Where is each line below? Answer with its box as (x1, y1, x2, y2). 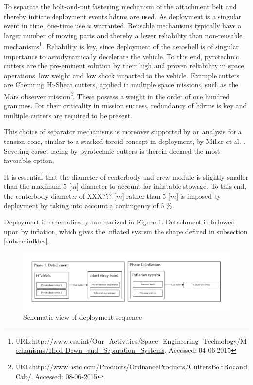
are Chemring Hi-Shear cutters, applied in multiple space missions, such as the (4, 80, 238, 90)
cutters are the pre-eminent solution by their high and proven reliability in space (4, 61, 244, 71)
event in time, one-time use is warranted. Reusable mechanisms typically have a (4, 20, 242, 31)
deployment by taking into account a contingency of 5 (4, 200, 164, 210)
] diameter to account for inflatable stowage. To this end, (76, 181, 247, 191)
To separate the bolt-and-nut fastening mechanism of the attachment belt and (4, 1, 237, 11)
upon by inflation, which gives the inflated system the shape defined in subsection (4, 226, 248, 236)
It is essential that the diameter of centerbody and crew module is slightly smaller (4, 171, 249, 182)
